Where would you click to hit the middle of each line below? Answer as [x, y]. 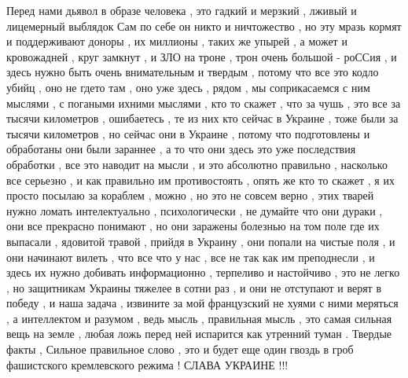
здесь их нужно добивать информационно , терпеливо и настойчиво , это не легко [203, 272]
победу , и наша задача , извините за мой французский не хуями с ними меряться [202, 303]
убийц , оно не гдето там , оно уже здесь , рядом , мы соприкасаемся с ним [188, 87]
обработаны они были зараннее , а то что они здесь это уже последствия [181, 149]
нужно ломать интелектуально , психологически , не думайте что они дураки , [195, 210]
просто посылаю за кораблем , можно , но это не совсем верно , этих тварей [190, 195]
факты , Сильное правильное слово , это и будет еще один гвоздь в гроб [180, 349]
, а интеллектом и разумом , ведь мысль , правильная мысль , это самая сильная [199, 318]
